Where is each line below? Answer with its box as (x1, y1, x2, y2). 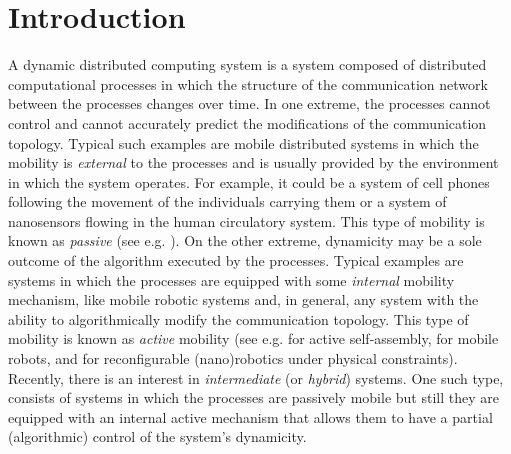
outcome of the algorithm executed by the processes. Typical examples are (8, 250, 464, 271)
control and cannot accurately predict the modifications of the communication (8, 112, 487, 133)
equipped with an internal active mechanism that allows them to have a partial (8, 406, 493, 427)
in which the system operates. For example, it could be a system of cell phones (8, 171, 490, 192)
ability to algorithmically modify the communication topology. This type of (8, 308, 469, 329)
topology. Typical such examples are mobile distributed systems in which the (8, 132, 479, 153)
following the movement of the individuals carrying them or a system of (8, 191, 447, 212)
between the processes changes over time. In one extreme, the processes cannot (8, 93, 491, 114)
